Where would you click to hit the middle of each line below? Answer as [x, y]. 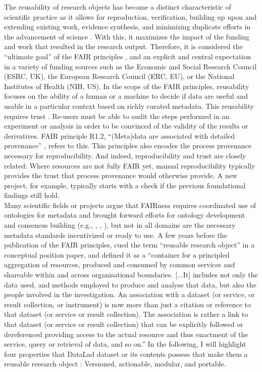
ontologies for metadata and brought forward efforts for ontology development [125, 215]
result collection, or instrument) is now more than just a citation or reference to [128, 304]
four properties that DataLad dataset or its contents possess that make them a [126, 354]
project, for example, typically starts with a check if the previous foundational [125, 185]
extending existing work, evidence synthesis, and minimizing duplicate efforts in [127, 27]
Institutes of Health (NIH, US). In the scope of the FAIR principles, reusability [127, 86]
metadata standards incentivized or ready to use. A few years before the [116, 235]
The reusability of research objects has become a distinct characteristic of [118, 7]
